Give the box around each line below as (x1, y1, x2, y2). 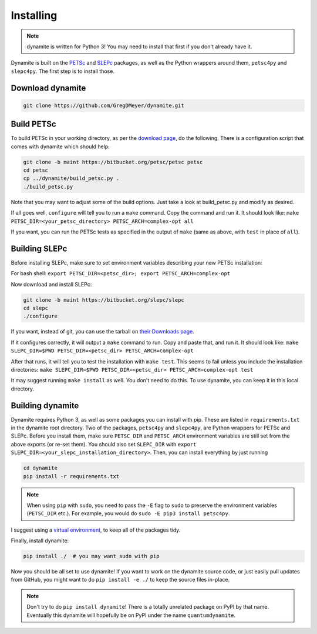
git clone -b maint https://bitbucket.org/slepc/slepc (23, 296, 184, 303)
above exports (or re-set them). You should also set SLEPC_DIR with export (11, 441, 197, 448)
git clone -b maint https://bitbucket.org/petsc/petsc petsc (23, 159, 203, 165)
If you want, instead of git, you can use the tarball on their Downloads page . (11, 328, 195, 335)
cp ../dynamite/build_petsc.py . (23, 175, 120, 182)
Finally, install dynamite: (11, 537, 69, 544)
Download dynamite (11, 83, 86, 93)
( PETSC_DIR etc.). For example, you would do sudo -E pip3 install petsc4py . (26, 510, 230, 517)
